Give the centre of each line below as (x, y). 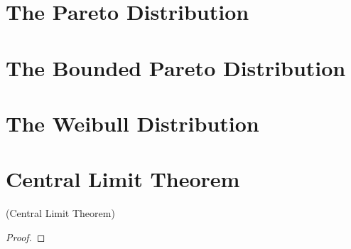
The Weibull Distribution (133, 123)
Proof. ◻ (26, 237)
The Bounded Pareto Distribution (176, 67)
